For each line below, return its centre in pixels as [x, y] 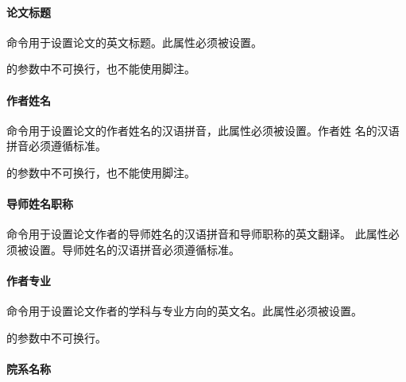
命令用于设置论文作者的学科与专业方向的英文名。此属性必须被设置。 [184, 311]
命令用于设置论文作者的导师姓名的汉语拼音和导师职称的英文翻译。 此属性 [197, 234]
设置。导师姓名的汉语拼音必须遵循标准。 [134, 249]
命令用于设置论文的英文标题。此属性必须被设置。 [134, 42]
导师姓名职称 [40, 204]
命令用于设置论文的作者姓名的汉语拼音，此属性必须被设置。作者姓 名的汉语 [203, 130]
